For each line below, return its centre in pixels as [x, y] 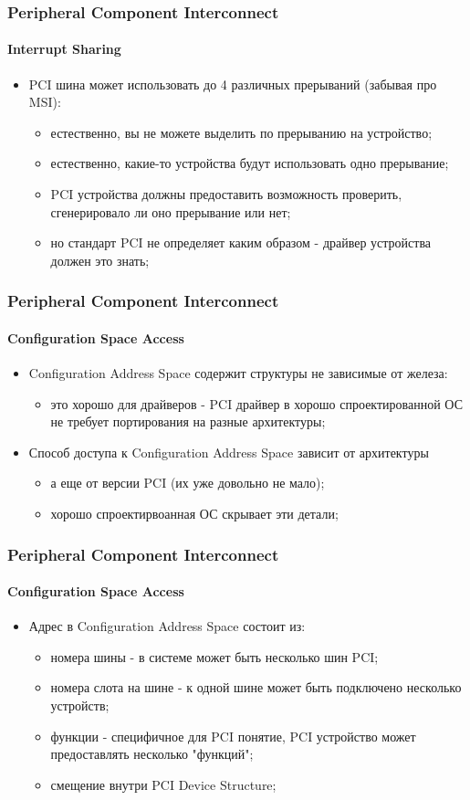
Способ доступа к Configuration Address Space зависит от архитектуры [229, 452]
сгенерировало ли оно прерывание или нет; [171, 211]
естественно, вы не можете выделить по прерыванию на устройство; [241, 132]
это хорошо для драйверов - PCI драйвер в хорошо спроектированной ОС [256, 403]
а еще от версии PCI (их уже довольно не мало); [188, 483]
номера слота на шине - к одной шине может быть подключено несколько [256, 687]
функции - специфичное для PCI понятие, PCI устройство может [233, 736]
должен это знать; [100, 260]
